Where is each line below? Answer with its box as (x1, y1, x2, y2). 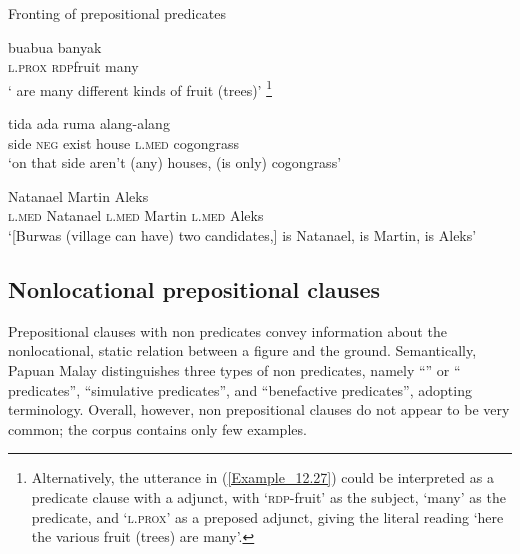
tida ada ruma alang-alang (8, 113, 170, 134)
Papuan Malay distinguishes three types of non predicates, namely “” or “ (8, 359, 461, 380)
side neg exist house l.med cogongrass (8, 132, 239, 153)
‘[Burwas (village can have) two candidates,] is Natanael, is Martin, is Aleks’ (8, 225, 477, 245)
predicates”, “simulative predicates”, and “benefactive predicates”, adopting (8, 379, 472, 400)
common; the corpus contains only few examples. (8, 418, 307, 439)
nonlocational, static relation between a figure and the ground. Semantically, (8, 340, 477, 361)
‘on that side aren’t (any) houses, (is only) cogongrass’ (8, 152, 342, 173)
